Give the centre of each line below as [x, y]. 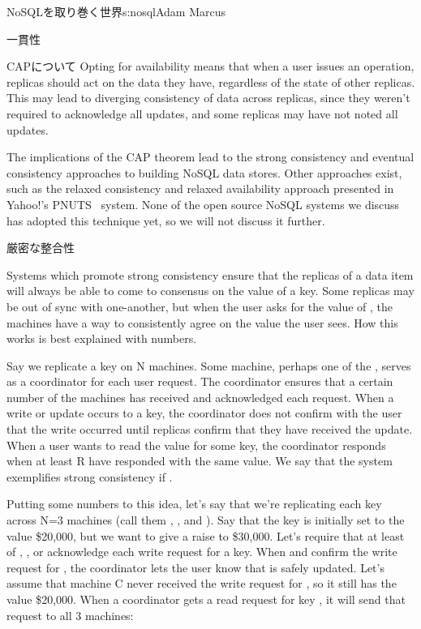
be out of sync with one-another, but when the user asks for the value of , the [200, 306]
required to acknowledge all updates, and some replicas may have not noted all [202, 113]
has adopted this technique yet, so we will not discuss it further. [166, 220]
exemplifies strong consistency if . [90, 476]
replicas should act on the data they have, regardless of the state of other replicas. [211, 81]
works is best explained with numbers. [102, 338]
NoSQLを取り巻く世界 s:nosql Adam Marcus [116, 11]
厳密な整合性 [41, 248]
